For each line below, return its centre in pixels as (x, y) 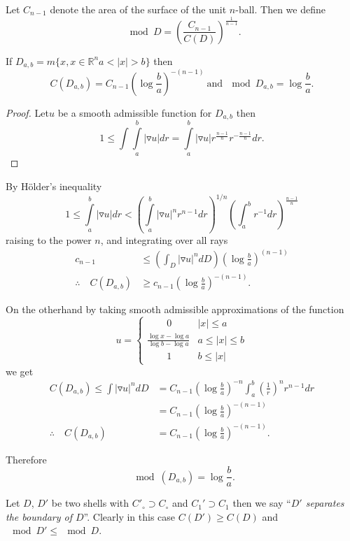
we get (20, 371)
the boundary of (39, 516)
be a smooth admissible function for (135, 112)
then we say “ (262, 503)
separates (325, 503)
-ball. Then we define (280, 9)
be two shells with (90, 503)
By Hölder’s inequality (54, 186)
